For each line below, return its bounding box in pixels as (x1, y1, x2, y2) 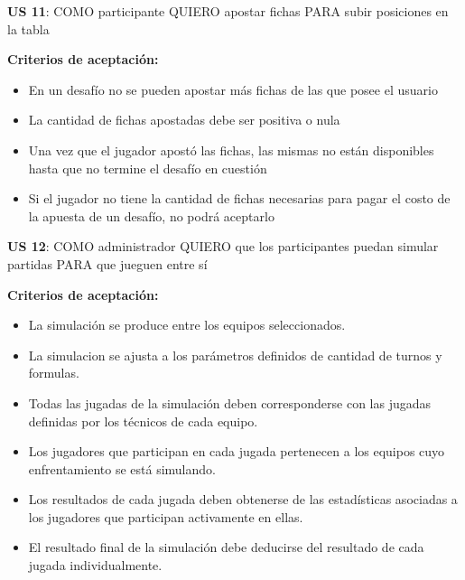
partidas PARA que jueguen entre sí (7, 254, 208, 273)
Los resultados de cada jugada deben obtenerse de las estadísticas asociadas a (28, 490, 458, 509)
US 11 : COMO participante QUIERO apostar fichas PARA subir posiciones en (7, 2, 449, 20)
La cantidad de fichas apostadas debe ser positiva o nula (28, 110, 340, 129)
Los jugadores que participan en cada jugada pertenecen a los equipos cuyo (28, 442, 445, 461)
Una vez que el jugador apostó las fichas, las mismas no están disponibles (28, 140, 434, 159)
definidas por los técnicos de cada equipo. (28, 411, 258, 430)
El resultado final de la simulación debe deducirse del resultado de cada (28, 538, 424, 557)
